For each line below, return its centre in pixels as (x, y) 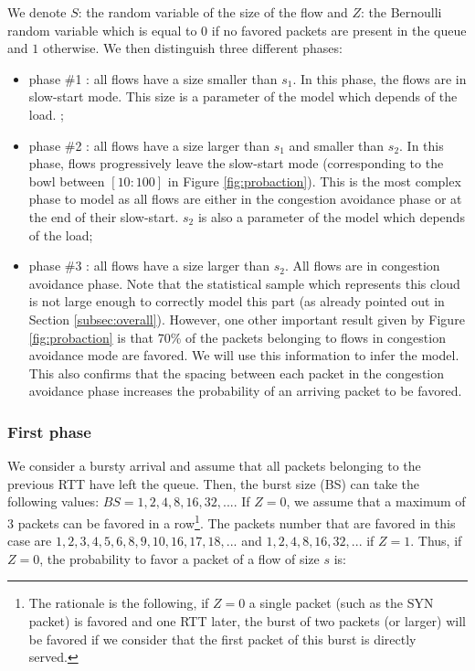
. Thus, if (436, 541)
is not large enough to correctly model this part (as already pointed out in (237, 301)
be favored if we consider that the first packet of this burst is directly (222, 639)
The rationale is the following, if (119, 603)
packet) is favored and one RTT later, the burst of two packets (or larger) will (247, 620)
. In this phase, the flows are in (380, 78)
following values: (53, 501)
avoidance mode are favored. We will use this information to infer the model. (244, 355)
